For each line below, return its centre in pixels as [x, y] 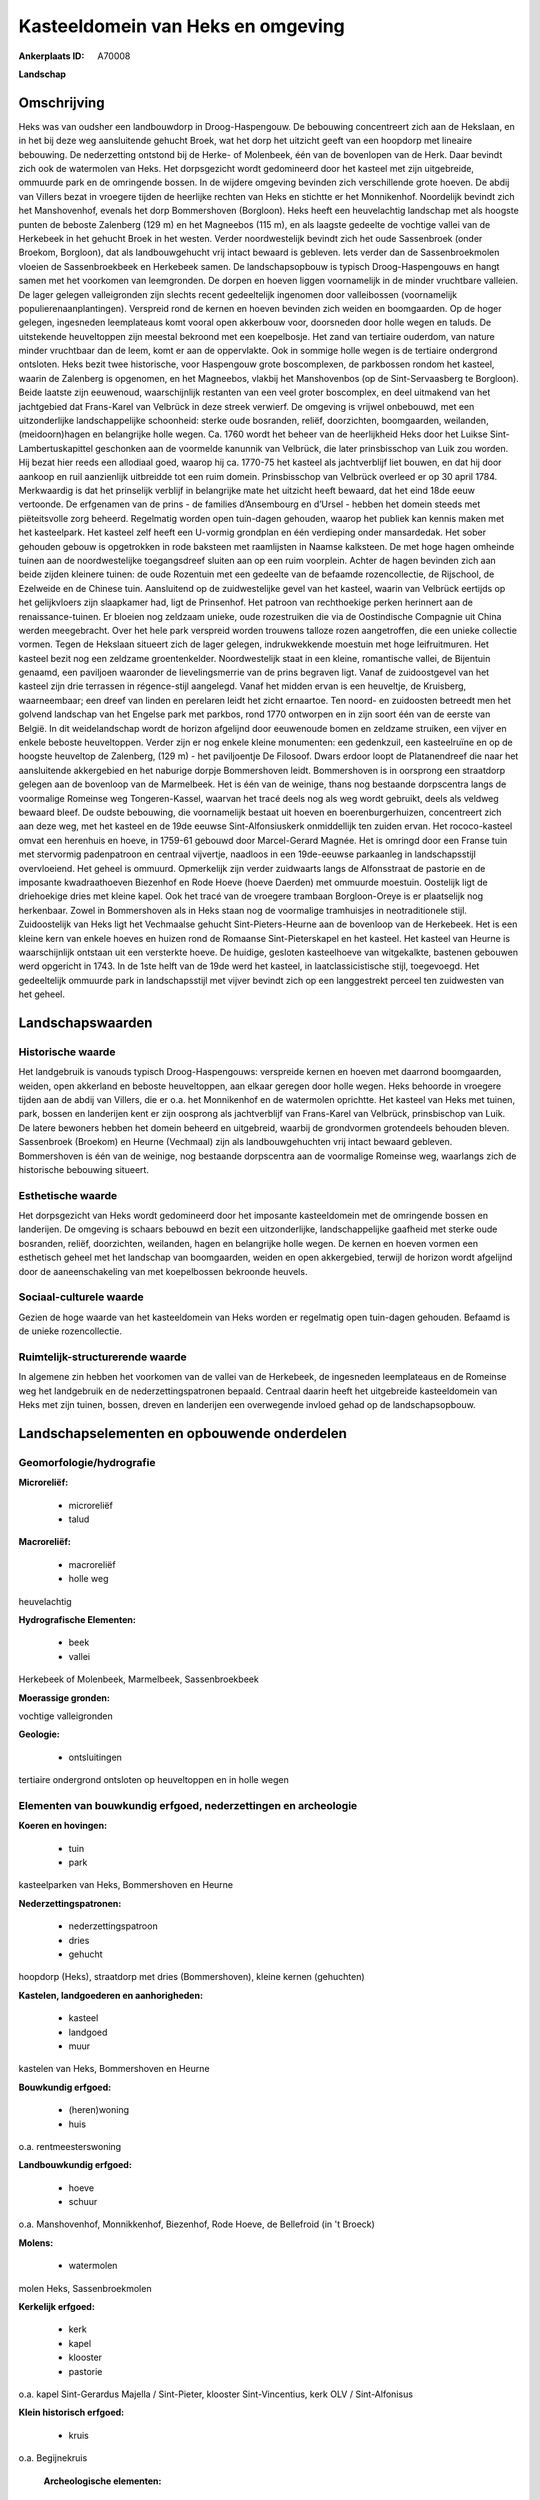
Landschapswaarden [85, 1022]
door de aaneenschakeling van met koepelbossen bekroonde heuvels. [163, 1271]
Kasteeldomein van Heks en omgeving [181, 26]
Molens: [36, 2242]
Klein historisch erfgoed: [71, 2412]
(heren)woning [99, 2110]
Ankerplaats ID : [51, 56]
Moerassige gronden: [64, 1697]
